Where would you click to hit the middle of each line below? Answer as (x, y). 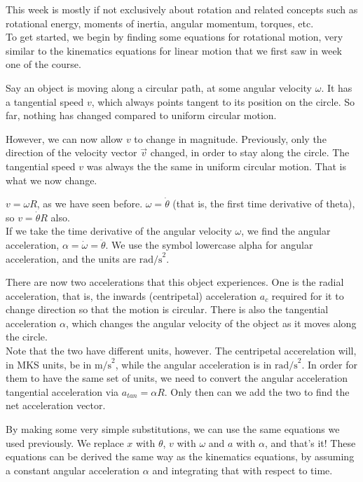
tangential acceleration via (62, 391)
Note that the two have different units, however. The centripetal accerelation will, (181, 351)
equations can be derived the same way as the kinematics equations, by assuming (180, 456)
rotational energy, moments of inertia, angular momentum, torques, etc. (160, 23)
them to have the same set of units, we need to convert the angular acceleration (177, 378)
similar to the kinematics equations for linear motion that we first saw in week (174, 50)
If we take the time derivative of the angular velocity (119, 231)
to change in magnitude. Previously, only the (230, 138)
